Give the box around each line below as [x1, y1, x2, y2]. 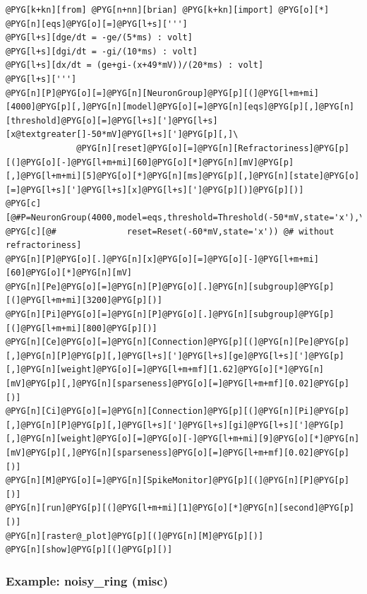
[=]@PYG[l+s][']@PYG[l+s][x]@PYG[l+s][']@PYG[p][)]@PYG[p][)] [6, 184, 304, 195]
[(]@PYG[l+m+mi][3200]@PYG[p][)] [6, 295, 162, 306]
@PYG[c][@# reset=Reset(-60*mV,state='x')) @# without [6, 226, 335, 237]
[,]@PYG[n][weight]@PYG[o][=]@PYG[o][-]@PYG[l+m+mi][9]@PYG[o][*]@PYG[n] [6, 434, 360, 444]
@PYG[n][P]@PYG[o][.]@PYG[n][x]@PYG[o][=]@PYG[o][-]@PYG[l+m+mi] [6, 254, 319, 264]
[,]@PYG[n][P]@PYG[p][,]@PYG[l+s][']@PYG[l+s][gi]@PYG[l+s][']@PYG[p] [6, 420, 344, 430]
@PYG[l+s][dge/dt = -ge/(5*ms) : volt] [6, 32, 193, 43]
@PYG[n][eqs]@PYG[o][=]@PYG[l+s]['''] [6, 18, 188, 29]
